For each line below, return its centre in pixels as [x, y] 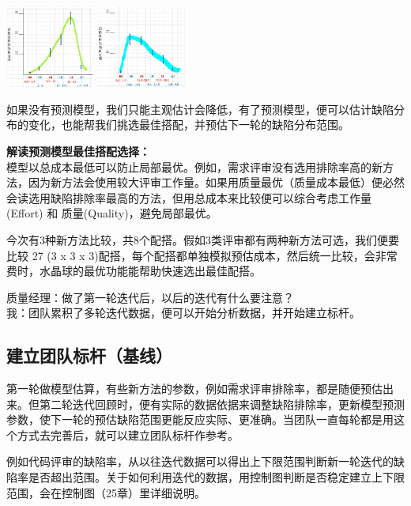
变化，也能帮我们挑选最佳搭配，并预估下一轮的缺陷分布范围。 [189, 125]
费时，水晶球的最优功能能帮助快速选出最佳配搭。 [134, 271]
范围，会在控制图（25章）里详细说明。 [106, 492]
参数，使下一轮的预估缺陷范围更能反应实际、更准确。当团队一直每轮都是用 [200, 419]
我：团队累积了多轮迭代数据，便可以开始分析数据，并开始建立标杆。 [183, 313]
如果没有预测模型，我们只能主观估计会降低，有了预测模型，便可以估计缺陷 [200, 109]
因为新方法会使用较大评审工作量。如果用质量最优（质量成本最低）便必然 [216, 182]
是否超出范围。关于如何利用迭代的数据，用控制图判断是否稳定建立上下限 [216, 477]
